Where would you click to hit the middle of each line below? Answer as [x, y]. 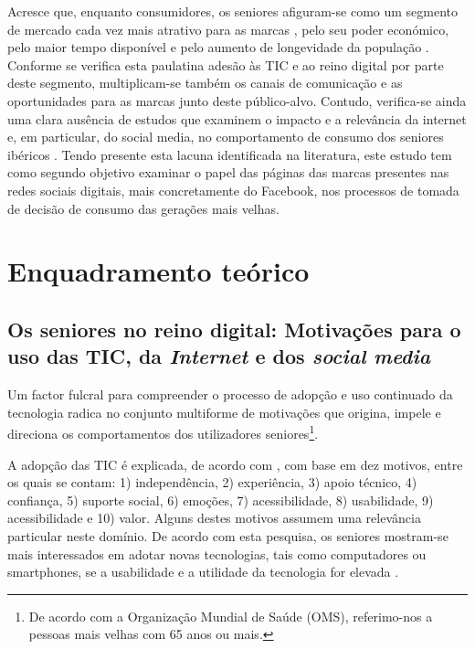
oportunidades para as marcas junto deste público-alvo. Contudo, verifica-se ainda [237, 100]
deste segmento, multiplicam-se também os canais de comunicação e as [205, 83]
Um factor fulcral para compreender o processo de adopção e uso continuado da [230, 394]
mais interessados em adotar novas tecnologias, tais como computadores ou [217, 553]
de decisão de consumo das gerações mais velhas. [143, 208]
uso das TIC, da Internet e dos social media [219, 356]
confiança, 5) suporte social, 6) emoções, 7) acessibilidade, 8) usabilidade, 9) [221, 500]
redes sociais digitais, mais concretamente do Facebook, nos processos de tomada [233, 190]
